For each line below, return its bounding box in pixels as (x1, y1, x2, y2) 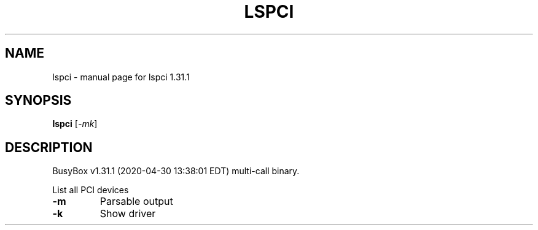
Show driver (99, 207, 156, 220)
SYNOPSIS (5, 93, 72, 109)
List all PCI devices (52, 185, 129, 196)
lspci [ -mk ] (52, 118, 98, 129)
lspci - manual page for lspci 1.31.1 (52, 71, 190, 82)
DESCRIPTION (5, 139, 93, 155)
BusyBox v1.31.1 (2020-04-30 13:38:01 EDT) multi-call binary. (52, 166, 300, 177)
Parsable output (99, 195, 173, 208)
